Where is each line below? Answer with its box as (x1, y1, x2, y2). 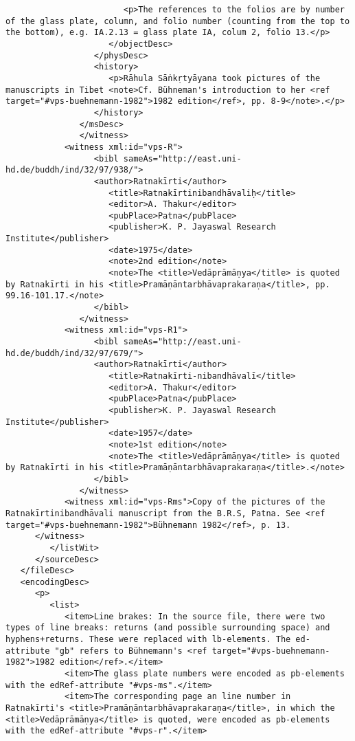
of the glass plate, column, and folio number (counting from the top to (5, 16, 350, 26)
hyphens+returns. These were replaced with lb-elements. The (5, 634, 291, 645)
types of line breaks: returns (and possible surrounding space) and (5, 623, 330, 633)
